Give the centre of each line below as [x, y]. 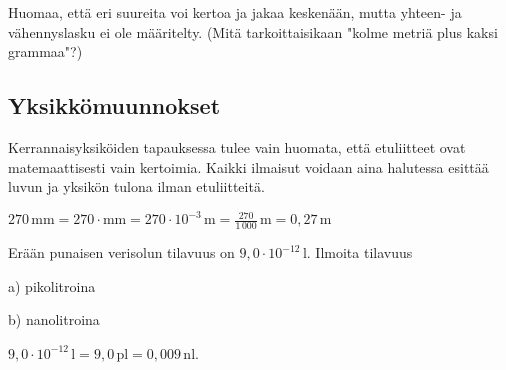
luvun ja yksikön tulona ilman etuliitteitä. [136, 186]
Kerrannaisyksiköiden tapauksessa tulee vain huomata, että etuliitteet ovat [237, 146]
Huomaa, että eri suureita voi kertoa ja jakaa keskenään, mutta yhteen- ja [235, 12]
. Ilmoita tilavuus [359, 252]
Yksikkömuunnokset [114, 105]
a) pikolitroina [52, 285]
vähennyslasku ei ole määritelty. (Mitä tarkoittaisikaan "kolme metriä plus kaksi [253, 31]
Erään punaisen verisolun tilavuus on [121, 252]
